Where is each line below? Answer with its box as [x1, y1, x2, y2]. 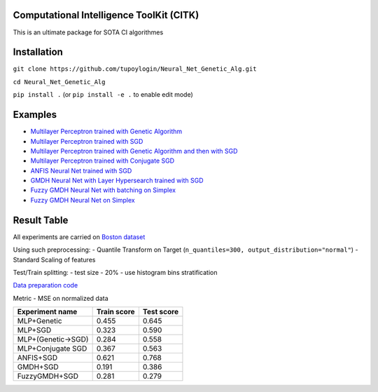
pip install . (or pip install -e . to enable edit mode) [13, 90, 194, 99]
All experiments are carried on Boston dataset [13, 232, 146, 241]
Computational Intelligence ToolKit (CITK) [13, 9, 199, 21]
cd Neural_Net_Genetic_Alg [13, 78, 106, 86]
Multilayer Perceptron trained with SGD [30, 137, 143, 145]
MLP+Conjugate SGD [17, 344, 87, 353]
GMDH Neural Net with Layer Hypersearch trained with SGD [30, 176, 204, 185]
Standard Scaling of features [13, 255, 96, 264]
